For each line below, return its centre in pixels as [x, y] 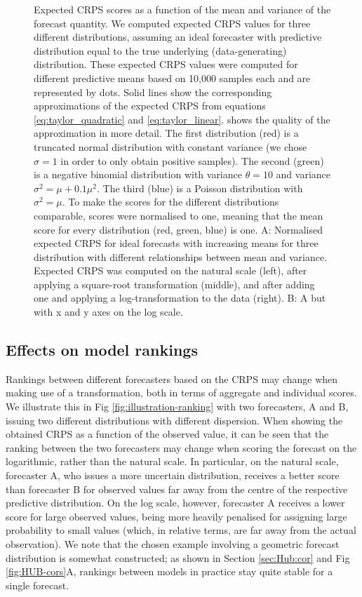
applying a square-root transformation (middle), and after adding [174, 284]
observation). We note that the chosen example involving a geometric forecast [173, 543]
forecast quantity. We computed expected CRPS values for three [172, 23]
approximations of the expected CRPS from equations [150, 106]
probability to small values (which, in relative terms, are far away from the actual [181, 530]
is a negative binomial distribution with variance [138, 174]
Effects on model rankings [102, 350]
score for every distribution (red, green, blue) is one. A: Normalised [179, 229]
